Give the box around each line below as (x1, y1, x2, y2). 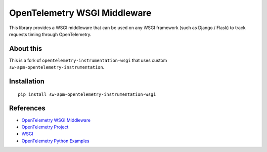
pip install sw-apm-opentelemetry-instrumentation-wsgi (18, 91, 156, 97)
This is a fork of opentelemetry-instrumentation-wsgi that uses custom (9, 57, 168, 63)
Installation (9, 77, 44, 86)
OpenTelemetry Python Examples (21, 138, 89, 144)
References (9, 104, 45, 113)
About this (9, 44, 42, 53)
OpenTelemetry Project (21, 124, 69, 130)
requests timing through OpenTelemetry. (9, 31, 91, 37)
